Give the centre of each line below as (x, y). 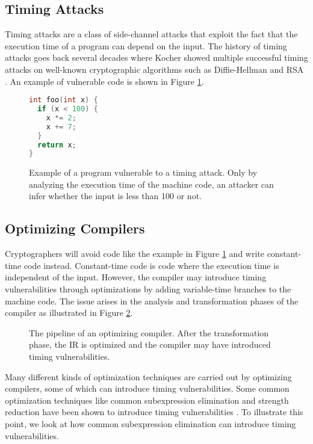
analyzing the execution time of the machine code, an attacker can (151, 184)
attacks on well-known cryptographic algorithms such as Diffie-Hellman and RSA (154, 69)
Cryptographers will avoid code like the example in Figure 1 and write (135, 254)
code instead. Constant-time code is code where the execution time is (151, 265)
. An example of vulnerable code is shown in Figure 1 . (104, 81)
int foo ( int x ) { (64, 100)
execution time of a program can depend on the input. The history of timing (146, 45)
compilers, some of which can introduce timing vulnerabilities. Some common (147, 388)
